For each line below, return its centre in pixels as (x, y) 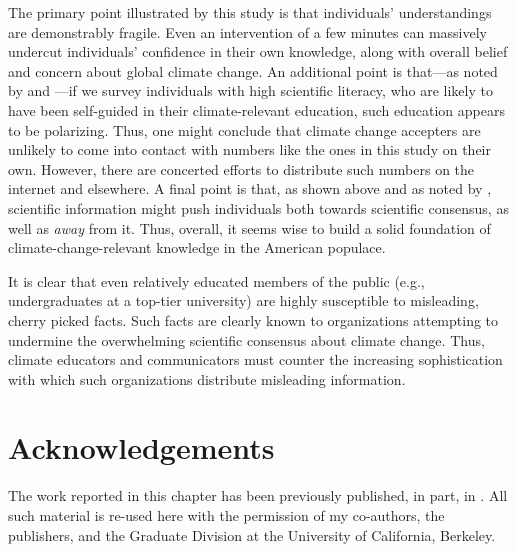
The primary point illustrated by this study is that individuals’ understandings (250, 12)
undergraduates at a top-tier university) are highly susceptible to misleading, (243, 300)
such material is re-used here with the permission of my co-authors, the (226, 515)
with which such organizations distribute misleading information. (207, 378)
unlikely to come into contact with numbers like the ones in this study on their (249, 149)
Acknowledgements (141, 447)
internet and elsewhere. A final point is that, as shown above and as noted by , (250, 188)
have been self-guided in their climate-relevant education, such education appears (256, 109)
